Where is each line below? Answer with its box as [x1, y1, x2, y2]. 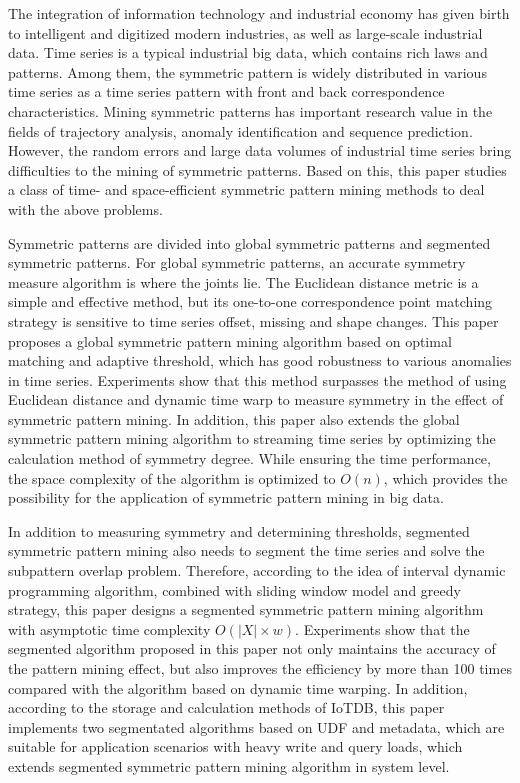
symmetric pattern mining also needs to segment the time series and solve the [8, 540, 485, 561]
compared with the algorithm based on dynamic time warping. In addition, [8, 677, 468, 698]
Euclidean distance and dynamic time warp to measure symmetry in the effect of [8, 389, 504, 410]
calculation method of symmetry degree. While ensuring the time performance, [8, 448, 491, 469]
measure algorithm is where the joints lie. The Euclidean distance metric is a [8, 271, 479, 292]
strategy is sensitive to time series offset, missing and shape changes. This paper [8, 310, 499, 331]
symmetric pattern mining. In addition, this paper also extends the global [8, 408, 460, 429]
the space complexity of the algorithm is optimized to [8, 467, 336, 488]
